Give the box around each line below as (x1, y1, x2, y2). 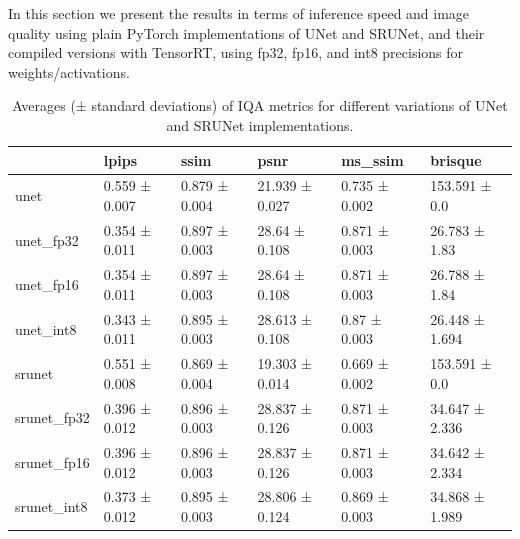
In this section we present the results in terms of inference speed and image (8, 3, 470, 23)
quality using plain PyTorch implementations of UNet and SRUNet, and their (8, 22, 485, 43)
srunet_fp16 (15, 451, 90, 472)
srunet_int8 (15, 496, 88, 517)
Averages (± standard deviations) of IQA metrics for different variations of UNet (12, 95, 508, 116)
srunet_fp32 (15, 407, 90, 428)
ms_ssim (341, 149, 404, 170)
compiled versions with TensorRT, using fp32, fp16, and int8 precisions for (8, 42, 464, 63)
